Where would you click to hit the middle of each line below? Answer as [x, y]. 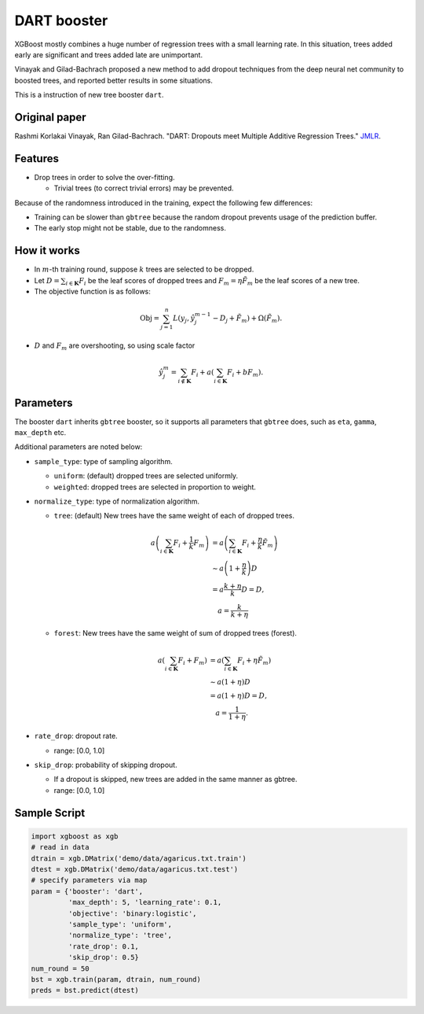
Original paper [50, 117]
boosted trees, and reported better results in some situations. [114, 80]
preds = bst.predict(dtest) [85, 990]
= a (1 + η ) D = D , [238, 696]
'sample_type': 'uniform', [120, 924]
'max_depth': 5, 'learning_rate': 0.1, [145, 902]
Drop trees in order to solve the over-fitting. [105, 177]
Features [37, 159]
